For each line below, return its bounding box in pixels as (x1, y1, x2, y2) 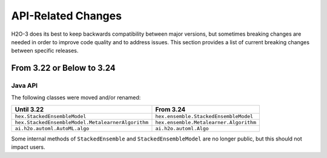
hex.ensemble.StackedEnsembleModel (155, 113, 254, 119)
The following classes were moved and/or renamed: (11, 94, 141, 101)
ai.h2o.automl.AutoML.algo (15, 125, 90, 131)
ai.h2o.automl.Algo (155, 125, 209, 131)
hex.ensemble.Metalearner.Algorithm (155, 119, 257, 125)
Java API (11, 82, 38, 90)
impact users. (11, 143, 45, 151)
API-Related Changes (11, 9, 122, 22)
